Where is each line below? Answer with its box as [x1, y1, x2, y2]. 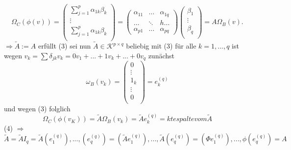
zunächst [148, 50, 174, 60]
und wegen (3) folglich [4, 103, 71, 113]
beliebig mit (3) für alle [126, 41, 196, 50]
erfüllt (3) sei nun [38, 41, 91, 50]
